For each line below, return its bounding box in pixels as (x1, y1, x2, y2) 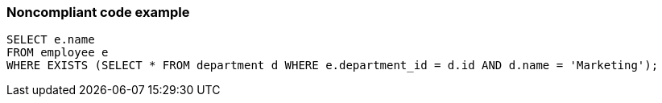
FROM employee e (6, 46, 109, 60)
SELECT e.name (6, 33, 95, 47)
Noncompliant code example (6, 4, 190, 20)
